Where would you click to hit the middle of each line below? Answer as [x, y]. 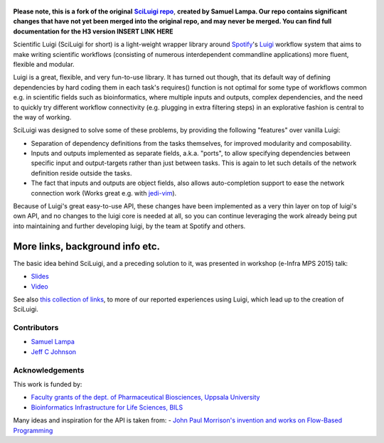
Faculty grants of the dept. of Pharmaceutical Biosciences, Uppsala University [145, 397]
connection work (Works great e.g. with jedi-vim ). [104, 193]
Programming [33, 430]
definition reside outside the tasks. [81, 173]
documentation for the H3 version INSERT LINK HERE [93, 31]
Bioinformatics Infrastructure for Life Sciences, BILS [107, 407]
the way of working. [42, 117]
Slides [40, 277]
